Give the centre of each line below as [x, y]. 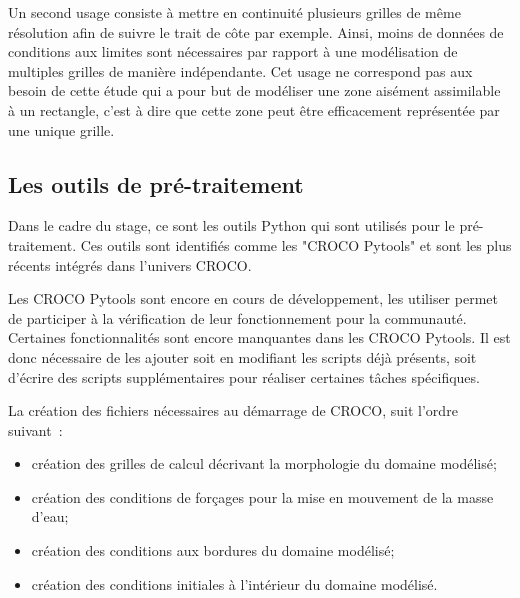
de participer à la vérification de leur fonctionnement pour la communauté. [237, 317]
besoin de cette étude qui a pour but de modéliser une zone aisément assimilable [254, 90]
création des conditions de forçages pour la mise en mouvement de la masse [262, 496]
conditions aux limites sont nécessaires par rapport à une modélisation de [233, 51]
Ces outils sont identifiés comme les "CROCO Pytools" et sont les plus [296, 244]
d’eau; [50, 516]
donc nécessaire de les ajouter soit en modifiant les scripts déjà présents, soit [242, 356]
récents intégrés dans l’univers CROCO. [130, 264]
